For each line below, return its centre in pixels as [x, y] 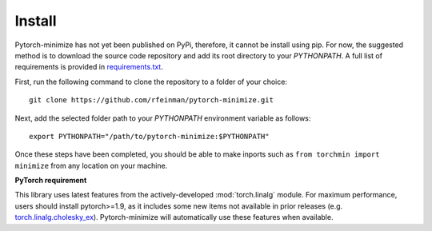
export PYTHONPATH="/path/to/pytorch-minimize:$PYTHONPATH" [149, 136]
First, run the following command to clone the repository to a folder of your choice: [151, 82]
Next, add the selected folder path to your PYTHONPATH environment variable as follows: [163, 118]
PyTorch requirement [51, 181]
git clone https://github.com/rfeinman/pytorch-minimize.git [151, 100]
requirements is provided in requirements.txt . [89, 67]
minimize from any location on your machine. [91, 165]
